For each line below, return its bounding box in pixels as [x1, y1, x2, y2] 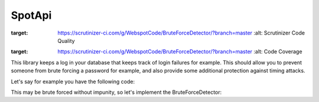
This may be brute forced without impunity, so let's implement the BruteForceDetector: [11, 89, 222, 96]
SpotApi [11, 9, 52, 22]
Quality [57, 37, 75, 44]
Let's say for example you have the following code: [11, 78, 135, 85]
